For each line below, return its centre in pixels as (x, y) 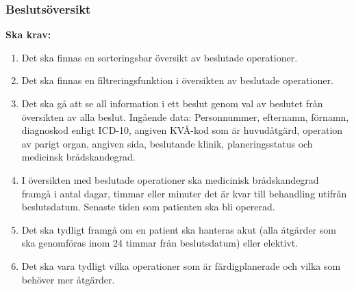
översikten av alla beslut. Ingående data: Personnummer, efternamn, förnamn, (185, 116)
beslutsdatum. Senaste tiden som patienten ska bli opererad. (148, 207)
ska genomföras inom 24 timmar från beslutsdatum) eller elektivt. (160, 243)
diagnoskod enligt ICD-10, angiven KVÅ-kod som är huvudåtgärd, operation (182, 130)
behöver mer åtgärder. (68, 279)
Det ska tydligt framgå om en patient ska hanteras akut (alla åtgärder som (179, 229)
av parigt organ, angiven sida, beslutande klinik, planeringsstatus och (167, 143)
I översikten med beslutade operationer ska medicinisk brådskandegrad (170, 179)
